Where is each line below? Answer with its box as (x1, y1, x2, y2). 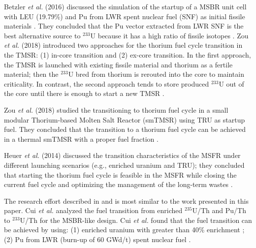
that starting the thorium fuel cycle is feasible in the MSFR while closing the (4, 169, 237, 180)
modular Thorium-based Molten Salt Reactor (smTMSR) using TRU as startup (4, 114, 245, 124)
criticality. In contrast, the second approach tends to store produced (4, 78, 209, 89)
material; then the (4, 69, 59, 79)
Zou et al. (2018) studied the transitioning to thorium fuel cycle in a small (4, 104, 228, 115)
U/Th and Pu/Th (192, 205, 247, 216)
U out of (219, 78, 244, 89)
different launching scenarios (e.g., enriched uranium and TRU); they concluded (4, 159, 245, 170)
